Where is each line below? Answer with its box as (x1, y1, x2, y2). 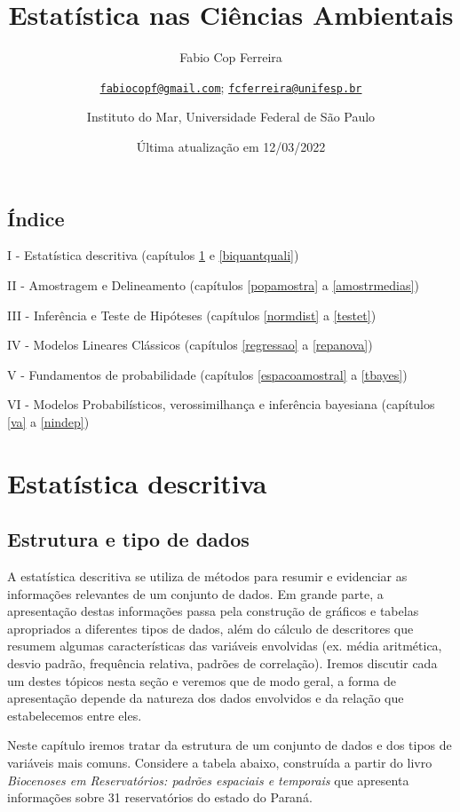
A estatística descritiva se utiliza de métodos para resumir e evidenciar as (7, 567, 408, 586)
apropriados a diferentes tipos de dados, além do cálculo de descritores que (7, 619, 414, 637)
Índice (7, 204, 65, 232)
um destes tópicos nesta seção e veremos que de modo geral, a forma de (7, 671, 396, 690)
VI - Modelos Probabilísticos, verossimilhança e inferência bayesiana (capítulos (7, 395, 435, 414)
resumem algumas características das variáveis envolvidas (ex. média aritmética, (7, 636, 442, 655)
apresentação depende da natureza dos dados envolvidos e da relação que (7, 689, 404, 707)
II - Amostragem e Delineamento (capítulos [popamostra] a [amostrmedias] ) (7, 275, 419, 294)
